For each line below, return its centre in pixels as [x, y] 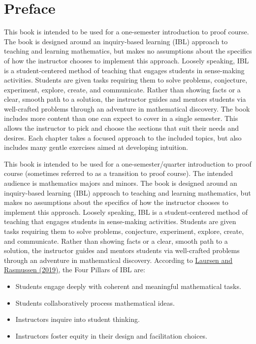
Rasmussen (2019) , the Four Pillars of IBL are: [75, 270]
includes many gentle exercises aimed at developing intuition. [96, 147]
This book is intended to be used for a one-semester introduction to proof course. [127, 32]
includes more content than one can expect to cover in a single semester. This [121, 118]
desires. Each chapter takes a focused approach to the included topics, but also [123, 137]
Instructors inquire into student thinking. [78, 319]
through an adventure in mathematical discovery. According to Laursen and [118, 260]
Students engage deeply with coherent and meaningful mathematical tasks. [128, 286]
